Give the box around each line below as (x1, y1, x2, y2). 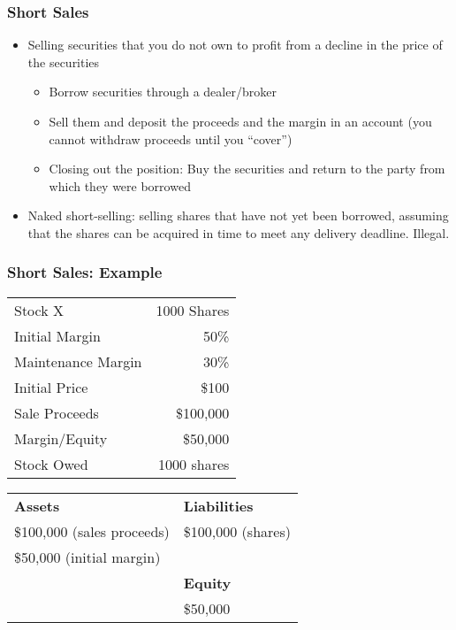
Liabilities (183, 495, 254, 516)
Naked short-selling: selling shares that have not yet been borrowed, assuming (27, 206, 449, 225)
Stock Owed (14, 453, 88, 474)
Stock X (14, 299, 65, 320)
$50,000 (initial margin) (14, 546, 161, 567)
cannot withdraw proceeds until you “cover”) (49, 129, 293, 148)
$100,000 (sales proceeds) (14, 520, 170, 542)
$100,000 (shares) (183, 520, 291, 542)
